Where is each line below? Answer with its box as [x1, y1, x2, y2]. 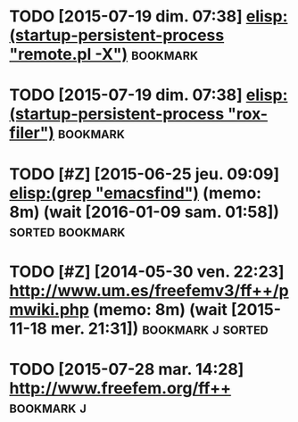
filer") [9, 123, 55, 144]
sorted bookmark [9, 220, 126, 241]
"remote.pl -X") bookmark [9, 45, 199, 64]
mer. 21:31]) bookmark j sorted [50, 319, 269, 338]
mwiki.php [9, 299, 89, 319]
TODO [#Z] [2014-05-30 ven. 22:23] [9, 261, 285, 282]
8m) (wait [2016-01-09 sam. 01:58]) [9, 202, 279, 222]
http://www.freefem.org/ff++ [9, 377, 232, 398]
